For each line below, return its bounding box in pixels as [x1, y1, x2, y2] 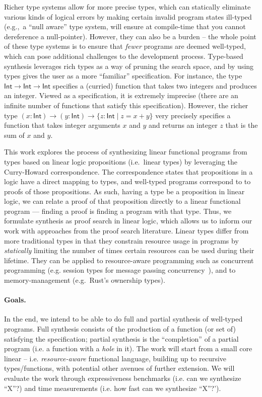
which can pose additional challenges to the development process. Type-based [4, 50, 243, 61]
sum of [4, 129, 25, 140]
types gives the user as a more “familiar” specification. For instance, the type [4, 70, 242, 81]
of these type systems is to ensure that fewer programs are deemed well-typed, [4, 41, 246, 51]
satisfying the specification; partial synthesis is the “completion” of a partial [4, 333, 239, 344]
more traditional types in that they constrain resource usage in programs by [4, 235, 239, 246]
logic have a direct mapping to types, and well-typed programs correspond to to [4, 176, 251, 187]
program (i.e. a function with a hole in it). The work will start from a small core [4, 343, 252, 354]
